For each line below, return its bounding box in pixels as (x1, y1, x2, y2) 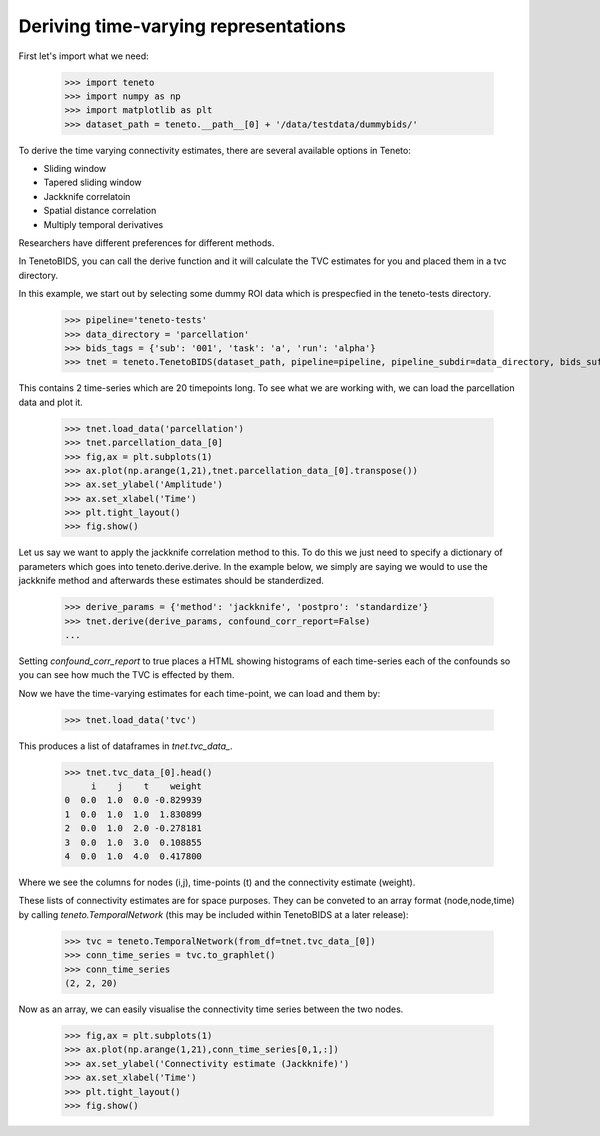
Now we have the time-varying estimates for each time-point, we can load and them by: (18, 687, 381, 699)
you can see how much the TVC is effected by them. (18, 669, 235, 681)
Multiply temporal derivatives (43, 218, 164, 230)
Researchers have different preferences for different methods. (18, 237, 275, 249)
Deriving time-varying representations (18, 15, 347, 37)
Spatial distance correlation (43, 205, 157, 217)
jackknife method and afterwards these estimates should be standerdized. (18, 575, 324, 587)
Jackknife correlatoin (43, 190, 131, 202)
